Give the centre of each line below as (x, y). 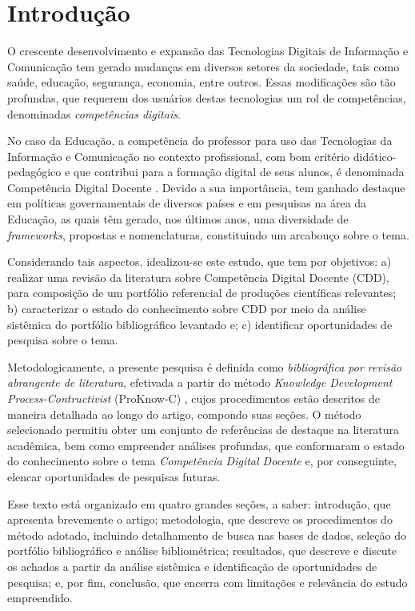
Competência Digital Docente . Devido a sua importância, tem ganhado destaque (206, 187)
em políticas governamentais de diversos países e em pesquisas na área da (187, 203)
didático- (375, 156)
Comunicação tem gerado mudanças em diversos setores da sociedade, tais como (204, 66)
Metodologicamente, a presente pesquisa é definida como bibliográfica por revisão (205, 366)
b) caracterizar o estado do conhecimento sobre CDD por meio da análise (187, 309)
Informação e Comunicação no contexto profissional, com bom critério (179, 156)
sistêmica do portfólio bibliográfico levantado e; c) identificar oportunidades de (200, 324)
